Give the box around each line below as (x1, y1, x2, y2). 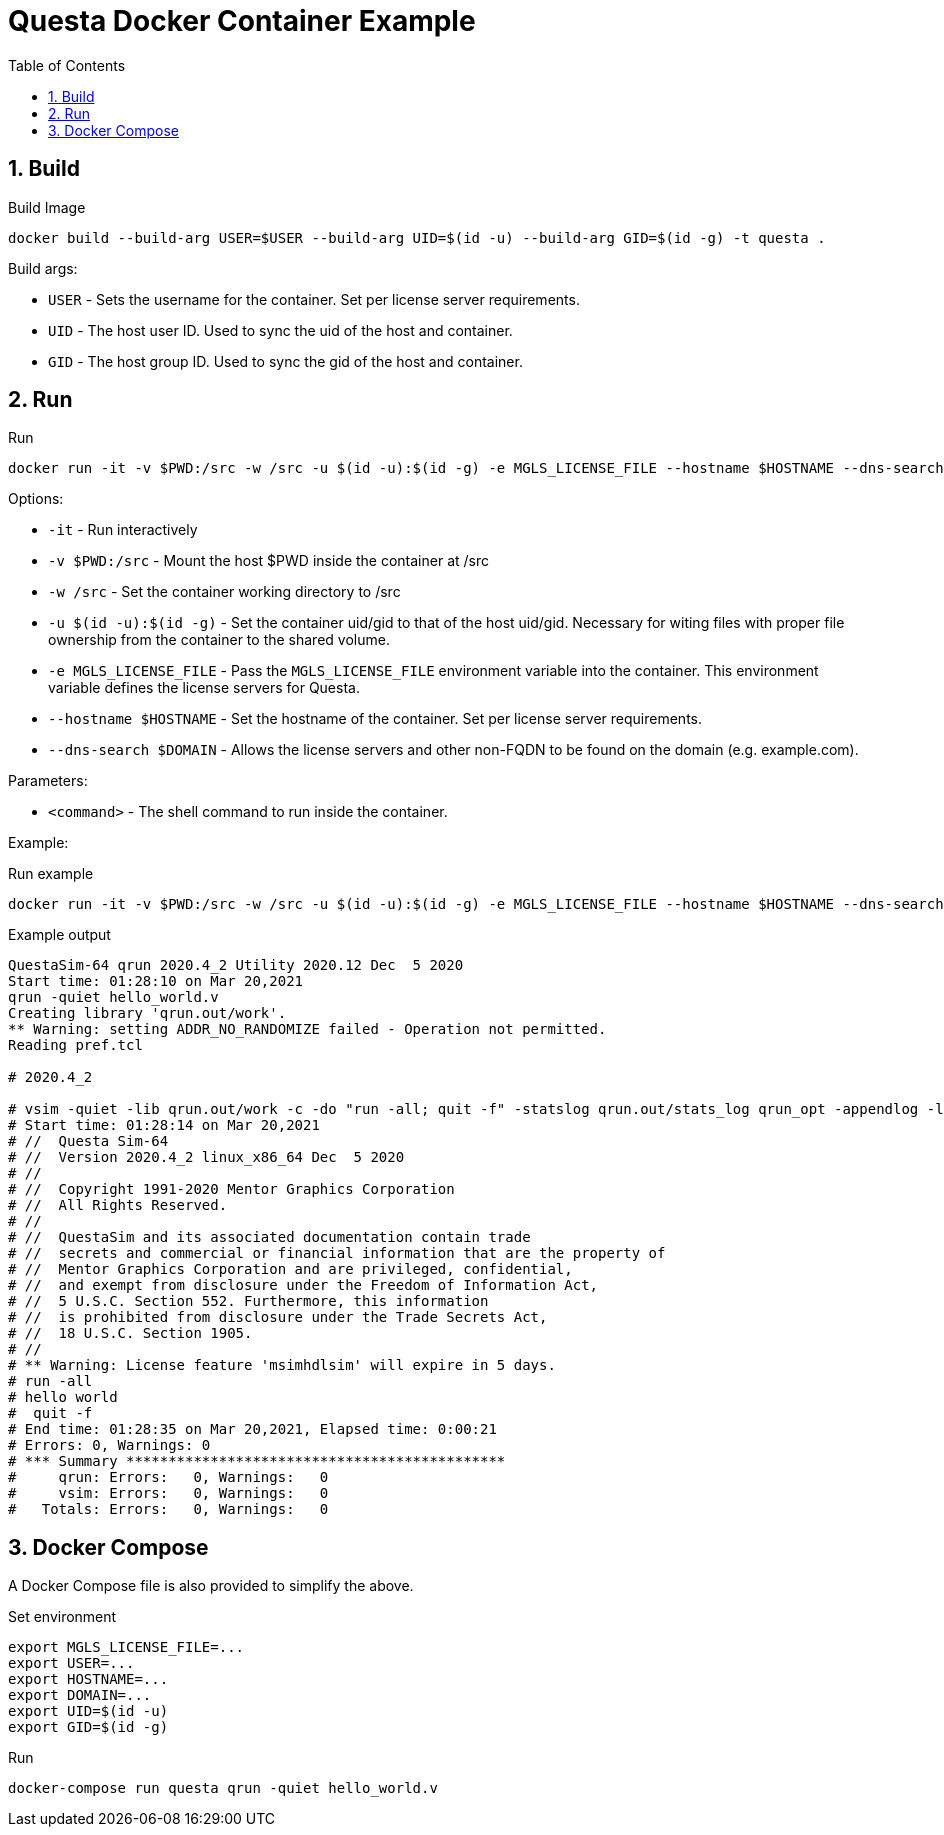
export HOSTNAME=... (8, 1671, 169, 1688)
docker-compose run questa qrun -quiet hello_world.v (8, 1780, 438, 1797)
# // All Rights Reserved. (8, 1197, 228, 1214)
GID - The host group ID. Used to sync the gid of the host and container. (48, 352, 523, 370)
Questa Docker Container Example (8, 4, 476, 38)
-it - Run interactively (48, 521, 198, 539)
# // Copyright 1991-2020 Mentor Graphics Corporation (8, 1181, 455, 1198)
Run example (8, 865, 94, 883)
